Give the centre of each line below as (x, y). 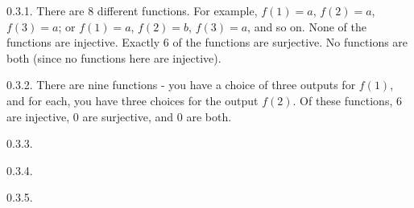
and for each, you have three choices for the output (132, 100)
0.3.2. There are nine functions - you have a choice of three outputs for (181, 85)
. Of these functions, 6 (347, 100)
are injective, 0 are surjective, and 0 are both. (119, 116)
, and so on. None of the (307, 26)
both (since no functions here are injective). (114, 57)
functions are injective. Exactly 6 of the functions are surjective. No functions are (207, 42)
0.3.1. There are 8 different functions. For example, (132, 10)
